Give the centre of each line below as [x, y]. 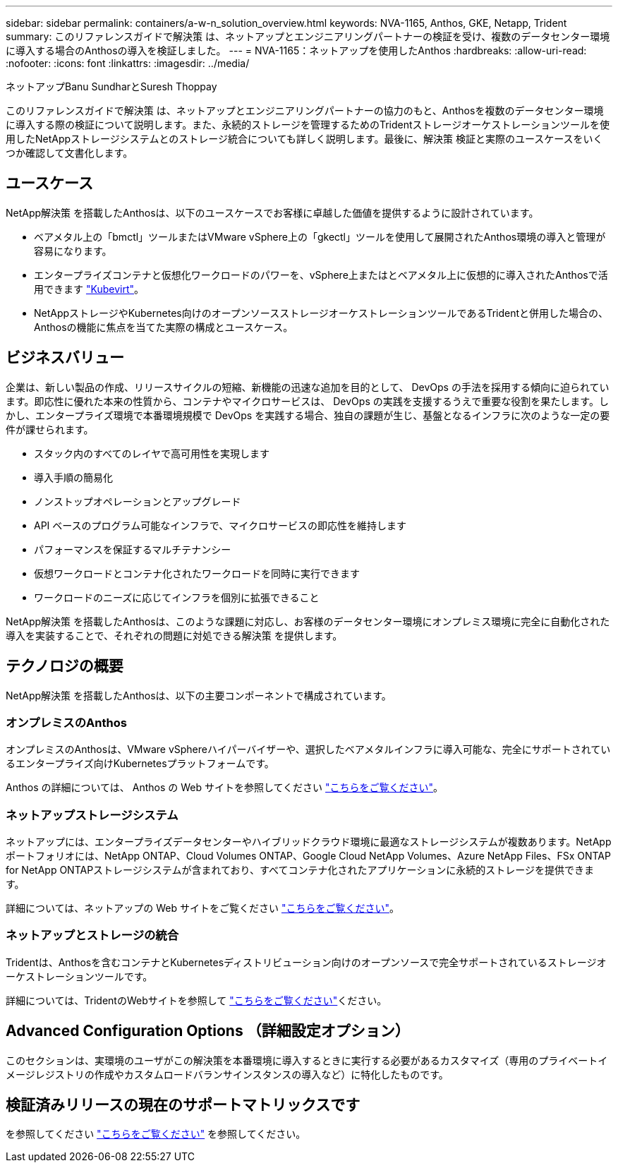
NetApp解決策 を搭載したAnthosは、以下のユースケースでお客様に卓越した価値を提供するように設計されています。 [272, 212]
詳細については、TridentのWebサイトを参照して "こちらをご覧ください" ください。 [196, 1000]
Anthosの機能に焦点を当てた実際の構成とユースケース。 [164, 327]
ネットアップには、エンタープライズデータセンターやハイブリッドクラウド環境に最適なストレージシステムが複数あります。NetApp [309, 842]
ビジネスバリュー [65, 358]
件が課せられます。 [50, 429]
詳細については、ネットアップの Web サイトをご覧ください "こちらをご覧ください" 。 [202, 908]
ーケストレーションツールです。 [79, 976]
